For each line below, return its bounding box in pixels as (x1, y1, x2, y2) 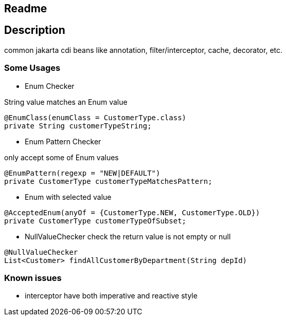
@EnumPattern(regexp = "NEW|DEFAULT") (4, 168, 160, 177)
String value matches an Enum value (4, 97, 128, 106)
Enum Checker (25, 81, 75, 90)
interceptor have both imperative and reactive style (25, 291, 198, 300)
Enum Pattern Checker (25, 137, 101, 146)
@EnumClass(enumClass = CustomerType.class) (4, 113, 187, 122)
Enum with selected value (25, 192, 112, 201)
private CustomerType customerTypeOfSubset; (4, 216, 187, 225)
